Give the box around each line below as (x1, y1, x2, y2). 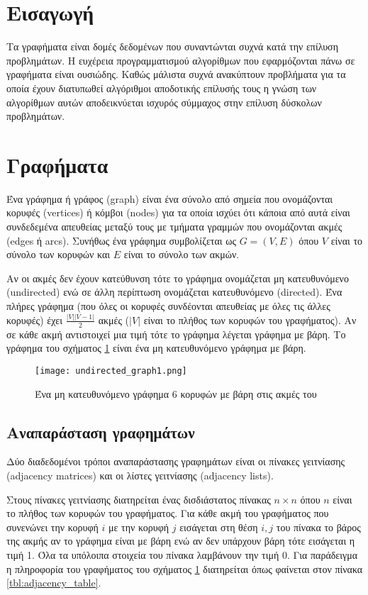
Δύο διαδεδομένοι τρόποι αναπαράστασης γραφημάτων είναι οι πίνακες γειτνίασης (6, 454, 345, 469)
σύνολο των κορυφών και (6, 247, 111, 262)
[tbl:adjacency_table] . (6, 575, 101, 590)
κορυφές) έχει (6, 312, 63, 327)
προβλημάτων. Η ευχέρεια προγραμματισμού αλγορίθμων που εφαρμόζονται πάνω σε (6, 52, 355, 67)
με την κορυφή (108, 519, 169, 534)
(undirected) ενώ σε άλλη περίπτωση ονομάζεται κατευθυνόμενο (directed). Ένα (6, 284, 342, 299)
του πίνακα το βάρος (276, 519, 361, 534)
